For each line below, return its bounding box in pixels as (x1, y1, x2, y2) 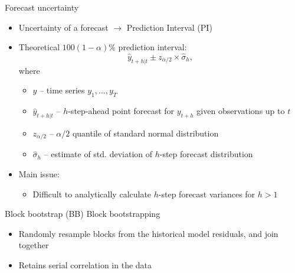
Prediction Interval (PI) (126, 21, 212, 33)
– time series (40, 84, 85, 96)
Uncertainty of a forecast (18, 21, 109, 33)
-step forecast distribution (159, 148, 253, 160)
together (18, 239, 49, 251)
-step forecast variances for (158, 187, 255, 200)
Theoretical (18, 41, 60, 53)
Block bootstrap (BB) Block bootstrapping (5, 207, 160, 220)
